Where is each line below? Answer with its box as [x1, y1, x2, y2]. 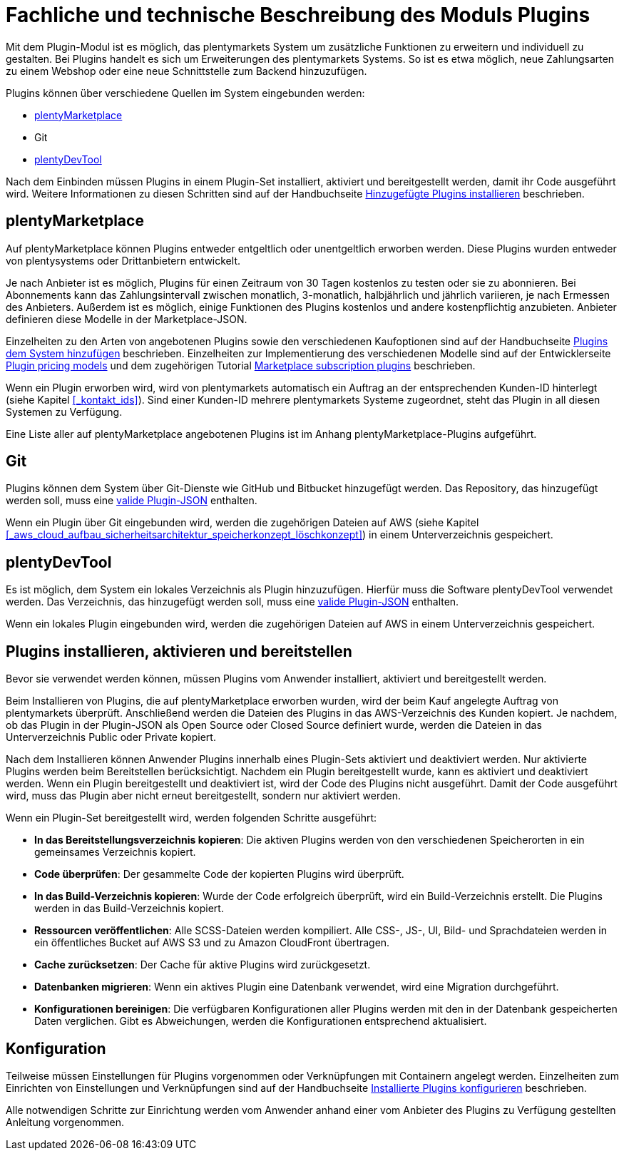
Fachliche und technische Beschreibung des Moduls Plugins [6, 3, 590, 27]
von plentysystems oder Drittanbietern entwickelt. [6, 254, 240, 267]
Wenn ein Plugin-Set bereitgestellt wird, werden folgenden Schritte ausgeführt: [6, 812, 377, 824]
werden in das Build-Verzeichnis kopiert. [34, 902, 224, 915]
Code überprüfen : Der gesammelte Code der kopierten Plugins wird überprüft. [34, 868, 404, 881]
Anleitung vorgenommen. [6, 1115, 124, 1128]
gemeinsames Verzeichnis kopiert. [34, 846, 196, 859]
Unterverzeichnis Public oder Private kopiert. [6, 731, 216, 744]
